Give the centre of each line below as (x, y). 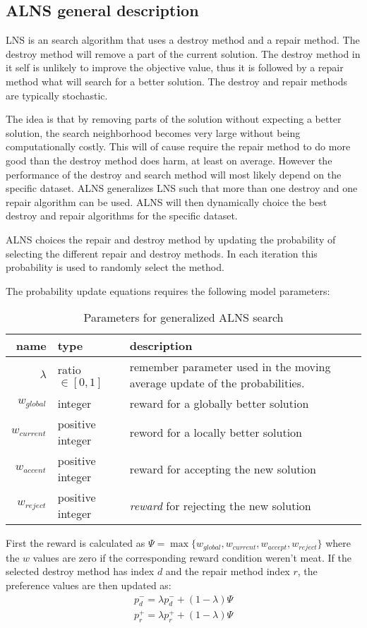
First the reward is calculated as (76, 543)
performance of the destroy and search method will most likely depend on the (174, 174)
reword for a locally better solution (216, 432)
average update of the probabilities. (217, 383)
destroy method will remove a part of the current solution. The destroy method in (183, 53)
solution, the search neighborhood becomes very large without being (153, 132)
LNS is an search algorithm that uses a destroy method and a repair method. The (183, 40)
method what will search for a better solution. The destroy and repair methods (176, 81)
